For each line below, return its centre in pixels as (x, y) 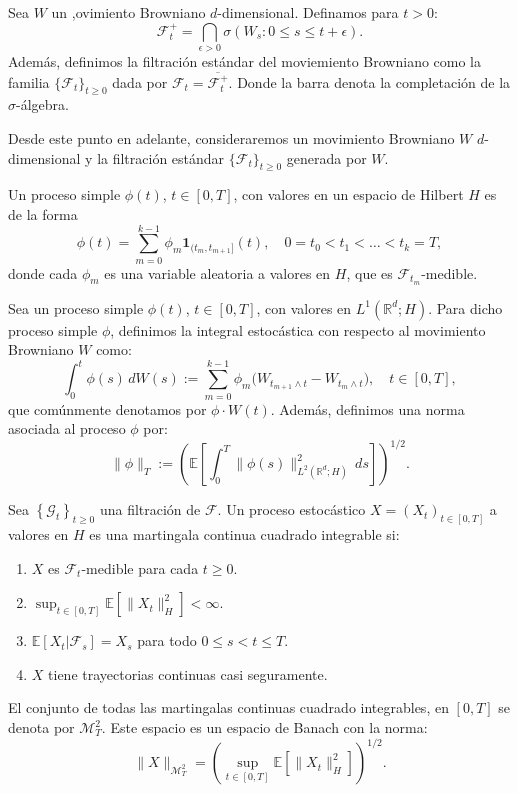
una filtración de (150, 509)
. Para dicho (465, 307)
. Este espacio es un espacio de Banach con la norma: (264, 727)
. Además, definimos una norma (367, 408)
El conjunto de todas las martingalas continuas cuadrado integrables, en (228, 707)
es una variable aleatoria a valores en (217, 272)
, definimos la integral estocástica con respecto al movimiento (298, 329)
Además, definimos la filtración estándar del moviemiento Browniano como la (245, 60)
